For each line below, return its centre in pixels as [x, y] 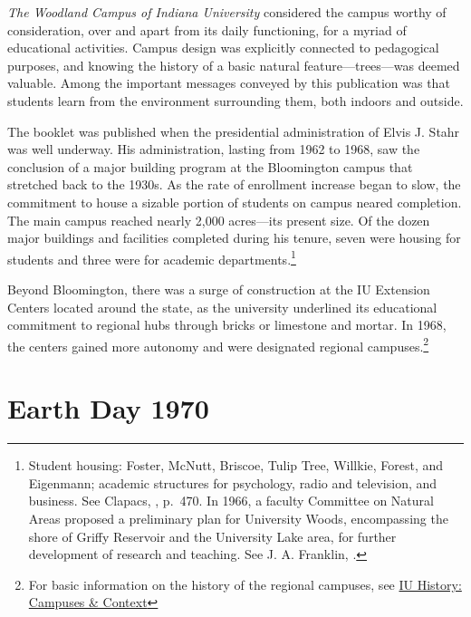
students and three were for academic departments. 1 [152, 257]
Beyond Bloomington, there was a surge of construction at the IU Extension [219, 289]
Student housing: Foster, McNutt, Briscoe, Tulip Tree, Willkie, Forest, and [236, 465]
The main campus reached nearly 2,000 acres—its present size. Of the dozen [219, 220]
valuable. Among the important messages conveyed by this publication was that [229, 83]
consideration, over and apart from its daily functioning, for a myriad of [207, 29]
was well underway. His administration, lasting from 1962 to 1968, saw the [214, 149]
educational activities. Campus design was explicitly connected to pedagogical [223, 48]
